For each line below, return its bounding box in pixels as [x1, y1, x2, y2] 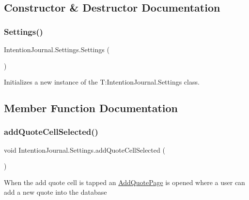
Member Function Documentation [4, 100, 178, 115]
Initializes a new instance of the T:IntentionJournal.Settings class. [4, 77, 200, 87]
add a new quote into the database [4, 186, 107, 197]
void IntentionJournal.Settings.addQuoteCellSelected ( [4, 144, 165, 155]
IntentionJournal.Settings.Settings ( [4, 44, 109, 54]
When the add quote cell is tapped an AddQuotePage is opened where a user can [4, 177, 245, 187]
